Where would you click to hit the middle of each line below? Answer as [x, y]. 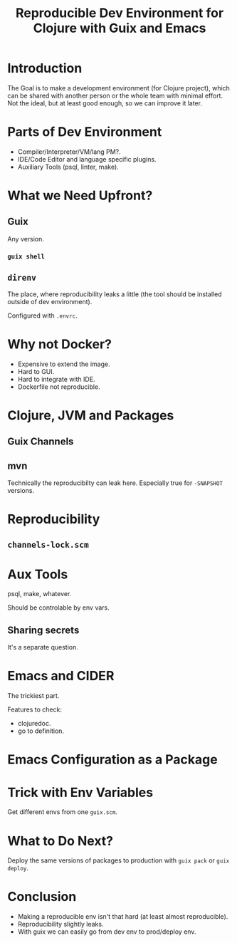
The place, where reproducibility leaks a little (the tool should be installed [115, 294]
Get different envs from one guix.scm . [62, 812]
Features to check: [35, 709]
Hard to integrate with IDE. [56, 379]
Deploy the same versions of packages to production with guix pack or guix [118, 860]
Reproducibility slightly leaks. [60, 924]
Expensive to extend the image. [64, 364]
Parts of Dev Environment [85, 132]
